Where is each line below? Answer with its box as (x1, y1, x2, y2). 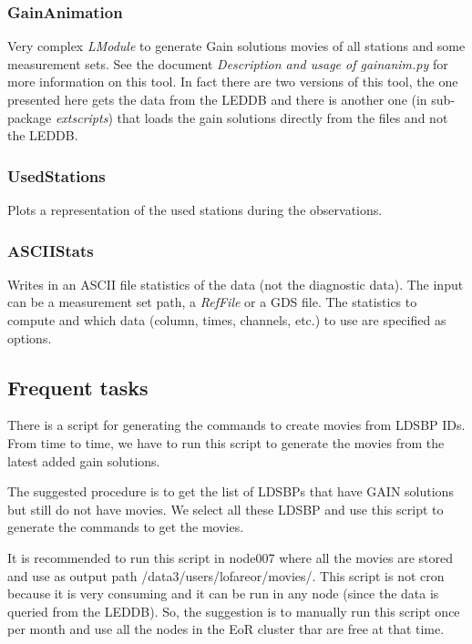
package (7, 107, 52, 127)
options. (7, 328, 52, 347)
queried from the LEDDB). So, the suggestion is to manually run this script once (7, 601, 460, 620)
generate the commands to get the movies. (7, 517, 244, 537)
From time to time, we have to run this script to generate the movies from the (7, 433, 445, 452)
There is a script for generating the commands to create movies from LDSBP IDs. (7, 415, 466, 434)
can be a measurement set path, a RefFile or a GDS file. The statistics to (7, 292, 417, 312)
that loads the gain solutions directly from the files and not (117, 107, 448, 127)
